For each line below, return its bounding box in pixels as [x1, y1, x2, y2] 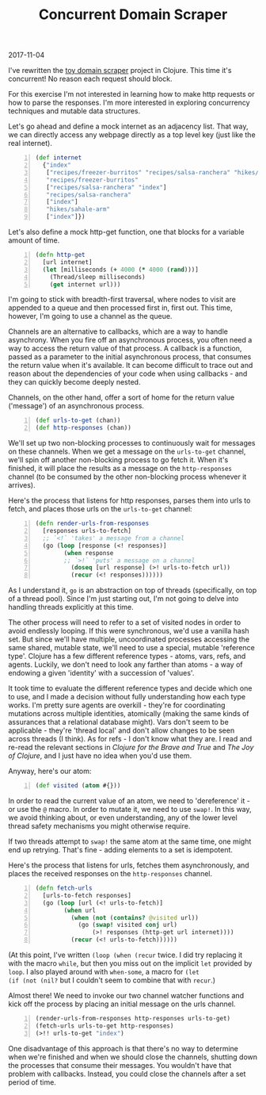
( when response [63, 549, 114, 557]
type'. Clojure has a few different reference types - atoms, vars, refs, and [8, 652, 246, 661]
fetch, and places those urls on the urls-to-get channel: [8, 504, 192, 514]
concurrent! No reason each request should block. [8, 74, 173, 84]
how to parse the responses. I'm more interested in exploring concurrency [8, 98, 251, 108]
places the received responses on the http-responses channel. [8, 869, 213, 879]
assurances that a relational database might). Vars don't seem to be [8, 718, 230, 727]
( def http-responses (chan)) [35, 424, 132, 432]
